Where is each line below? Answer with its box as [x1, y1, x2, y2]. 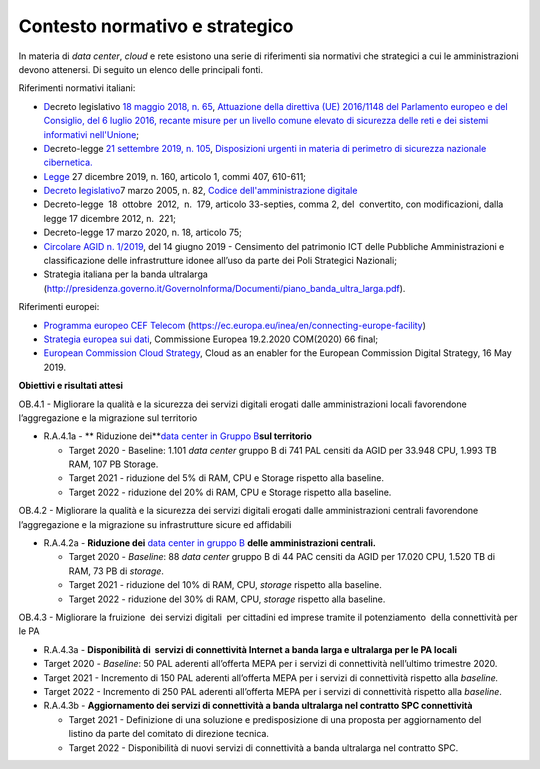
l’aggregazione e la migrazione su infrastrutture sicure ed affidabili [18, 518, 292, 530]
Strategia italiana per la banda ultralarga [43, 268, 209, 280]
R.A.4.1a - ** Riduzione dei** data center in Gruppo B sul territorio [43, 430, 312, 442]
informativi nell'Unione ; [43, 128, 140, 140]
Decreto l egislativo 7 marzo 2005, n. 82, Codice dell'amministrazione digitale [43, 185, 358, 197]
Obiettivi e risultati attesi [18, 380, 124, 392]
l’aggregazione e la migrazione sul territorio [18, 411, 198, 424]
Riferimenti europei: [18, 301, 100, 313]
